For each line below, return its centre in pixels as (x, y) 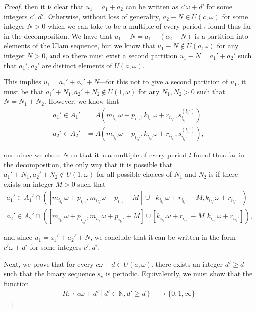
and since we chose (32, 155)
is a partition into (221, 36)
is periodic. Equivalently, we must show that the (179, 273)
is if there (224, 174)
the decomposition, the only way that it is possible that (88, 164)
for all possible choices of (134, 174)
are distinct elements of (77, 65)
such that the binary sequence (50, 273)
